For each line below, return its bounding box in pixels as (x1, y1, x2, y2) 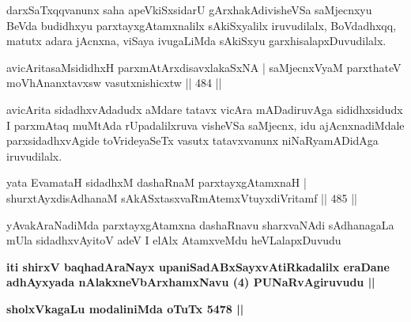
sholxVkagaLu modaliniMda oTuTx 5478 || (6, 300, 244, 316)
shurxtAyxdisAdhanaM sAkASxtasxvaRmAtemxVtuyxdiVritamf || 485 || (6, 189, 357, 206)
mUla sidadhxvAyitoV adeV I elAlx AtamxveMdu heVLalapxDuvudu (6, 232, 341, 248)
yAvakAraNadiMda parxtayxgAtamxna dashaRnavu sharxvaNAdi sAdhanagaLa (6, 216, 394, 233)
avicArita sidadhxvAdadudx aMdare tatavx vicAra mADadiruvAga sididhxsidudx (6, 100, 403, 117)
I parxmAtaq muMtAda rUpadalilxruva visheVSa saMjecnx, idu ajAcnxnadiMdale (6, 116, 405, 133)
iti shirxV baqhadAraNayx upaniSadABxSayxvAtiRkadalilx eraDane (6, 258, 390, 275)
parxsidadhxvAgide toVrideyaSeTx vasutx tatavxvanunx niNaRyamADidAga (6, 132, 379, 149)
